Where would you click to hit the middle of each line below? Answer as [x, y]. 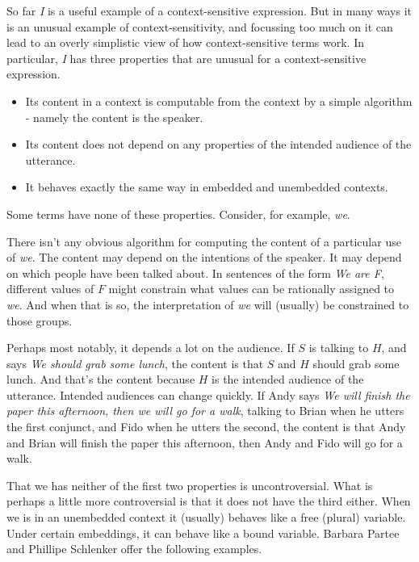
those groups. [40, 320]
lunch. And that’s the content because [101, 379]
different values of [50, 289]
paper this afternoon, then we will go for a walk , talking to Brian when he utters [205, 411]
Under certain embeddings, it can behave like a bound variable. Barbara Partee [203, 533]
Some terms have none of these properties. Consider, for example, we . [178, 214]
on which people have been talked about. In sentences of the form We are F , [195, 273]
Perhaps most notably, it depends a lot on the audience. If [151, 348]
